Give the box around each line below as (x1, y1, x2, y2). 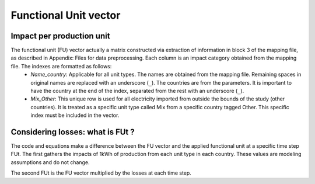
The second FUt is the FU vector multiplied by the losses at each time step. (10, 169, 192, 176)
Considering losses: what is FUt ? (10, 127, 135, 137)
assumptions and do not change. (10, 158, 90, 166)
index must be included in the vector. (30, 112, 120, 119)
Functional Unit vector (10, 9, 121, 22)
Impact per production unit (10, 31, 110, 41)
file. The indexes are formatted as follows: (10, 63, 112, 70)
